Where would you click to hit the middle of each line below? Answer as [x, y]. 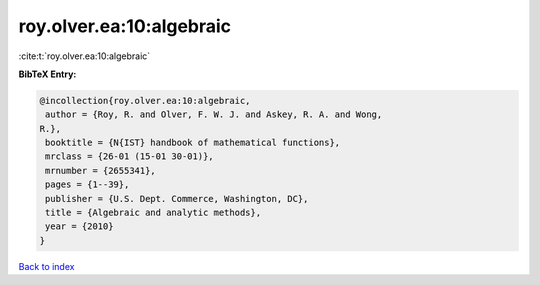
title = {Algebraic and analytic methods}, [153, 213]
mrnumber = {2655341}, [101, 170]
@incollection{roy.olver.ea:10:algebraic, [145, 100]
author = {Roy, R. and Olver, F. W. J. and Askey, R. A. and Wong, [214, 114]
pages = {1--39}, [87, 184]
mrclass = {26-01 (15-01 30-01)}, [129, 156]
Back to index [46, 266]
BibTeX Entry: [47, 74]
